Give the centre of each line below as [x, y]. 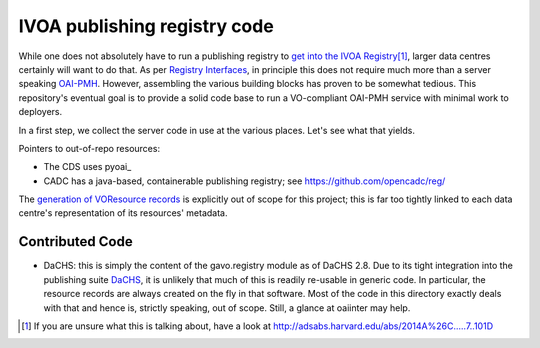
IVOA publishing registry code [146, 26]
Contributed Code [76, 241]
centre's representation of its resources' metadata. [123, 213]
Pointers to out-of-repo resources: [89, 148]
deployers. [40, 112]
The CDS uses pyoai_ [87, 167]
